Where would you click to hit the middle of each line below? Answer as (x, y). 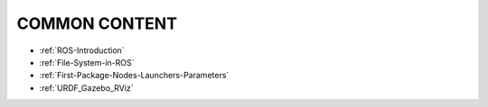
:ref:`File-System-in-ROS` (87, 62)
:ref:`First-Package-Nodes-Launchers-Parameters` (134, 76)
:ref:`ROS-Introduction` (82, 50)
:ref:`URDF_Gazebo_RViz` (87, 88)
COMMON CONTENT (97, 23)
